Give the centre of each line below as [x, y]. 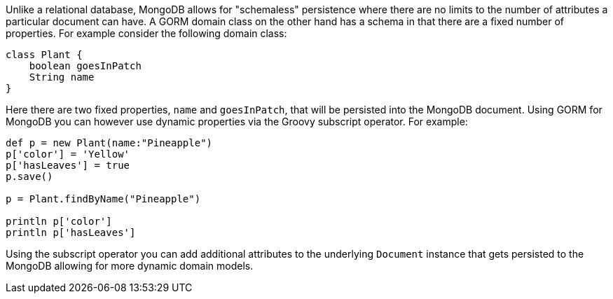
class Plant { [44, 55]
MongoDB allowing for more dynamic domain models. [130, 266]
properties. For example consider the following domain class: [146, 33]
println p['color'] [59, 221]
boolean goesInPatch [85, 66]
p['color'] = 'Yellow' [68, 154]
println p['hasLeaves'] [71, 232]
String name [62, 77]
